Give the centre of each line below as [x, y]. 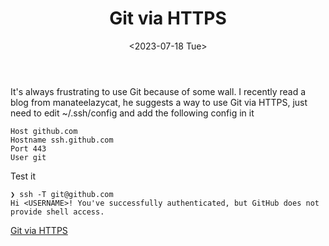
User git [28, 157]
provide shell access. [57, 212]
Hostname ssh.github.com [62, 140]
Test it [23, 176]
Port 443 [28, 148]
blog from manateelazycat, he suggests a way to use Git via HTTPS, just [159, 102]
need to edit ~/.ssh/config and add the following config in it [132, 113]
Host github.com [44, 131]
